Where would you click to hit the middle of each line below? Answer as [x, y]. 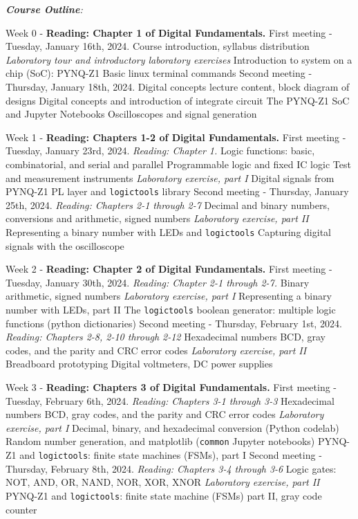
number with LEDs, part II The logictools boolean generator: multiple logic [171, 309]
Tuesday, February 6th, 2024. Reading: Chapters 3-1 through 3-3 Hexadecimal [170, 400]
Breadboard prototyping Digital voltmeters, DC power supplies [139, 364]
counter [21, 509]
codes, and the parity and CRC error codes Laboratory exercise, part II [156, 350]
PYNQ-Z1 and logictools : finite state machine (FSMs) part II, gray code [164, 495]
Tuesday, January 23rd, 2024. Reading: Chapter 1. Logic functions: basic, [160, 151]
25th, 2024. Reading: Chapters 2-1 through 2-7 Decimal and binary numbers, [168, 204]
